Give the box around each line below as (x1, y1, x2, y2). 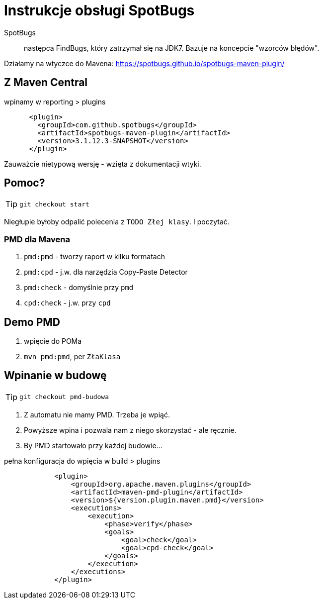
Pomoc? (4, 177, 45, 190)
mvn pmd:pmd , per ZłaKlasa (24, 352, 121, 361)
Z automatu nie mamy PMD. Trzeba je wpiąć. (24, 410, 170, 419)
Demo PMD (4, 315, 61, 328)
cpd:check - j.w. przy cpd (24, 299, 111, 307)
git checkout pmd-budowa (19, 393, 109, 401)
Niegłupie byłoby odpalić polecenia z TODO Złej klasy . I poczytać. (4, 217, 230, 226)
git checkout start (19, 200, 89, 208)
